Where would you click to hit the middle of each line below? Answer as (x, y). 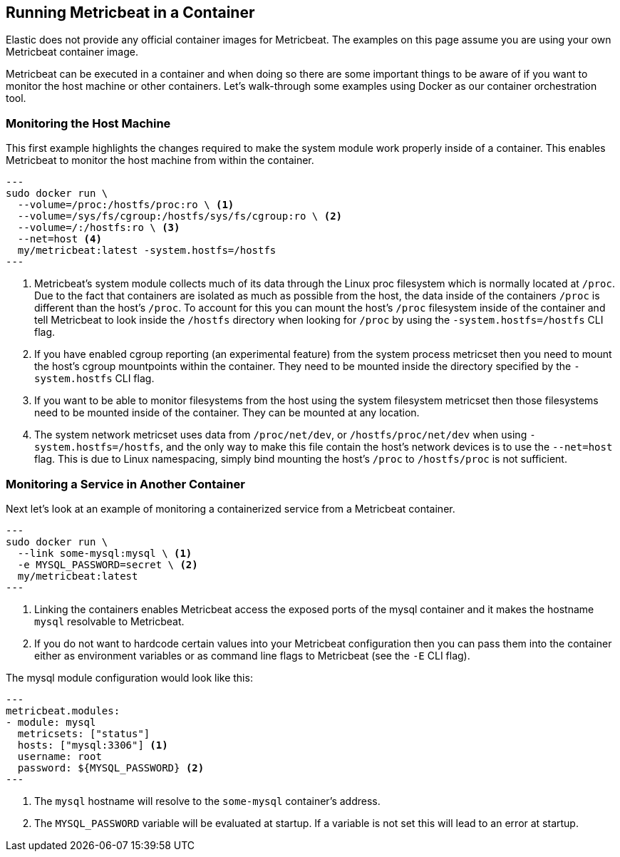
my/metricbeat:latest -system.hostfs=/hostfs (147, 251)
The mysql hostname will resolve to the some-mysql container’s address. (207, 801)
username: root (60, 756)
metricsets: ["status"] (84, 733)
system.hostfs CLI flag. (94, 379)
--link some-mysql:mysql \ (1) (105, 553)
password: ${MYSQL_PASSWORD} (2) (111, 768)
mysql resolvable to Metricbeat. (109, 621)
